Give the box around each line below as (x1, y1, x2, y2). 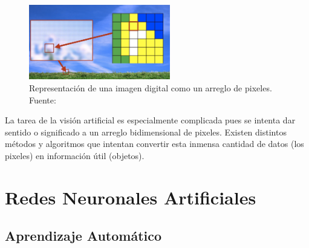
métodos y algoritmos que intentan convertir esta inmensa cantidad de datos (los (5, 137, 304, 150)
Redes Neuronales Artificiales (5, 184, 256, 209)
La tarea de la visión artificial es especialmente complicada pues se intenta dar (5, 114, 296, 126)
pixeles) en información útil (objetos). (5, 149, 145, 162)
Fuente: (29, 93, 56, 106)
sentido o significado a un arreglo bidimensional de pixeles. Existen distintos (5, 125, 287, 138)
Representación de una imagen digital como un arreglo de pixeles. (29, 82, 272, 94)
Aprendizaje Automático (5, 226, 162, 245)
